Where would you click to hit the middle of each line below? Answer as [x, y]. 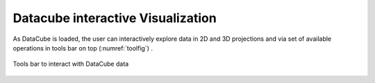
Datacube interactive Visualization [115, 18]
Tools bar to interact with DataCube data [71, 64]
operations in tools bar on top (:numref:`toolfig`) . [83, 48]
